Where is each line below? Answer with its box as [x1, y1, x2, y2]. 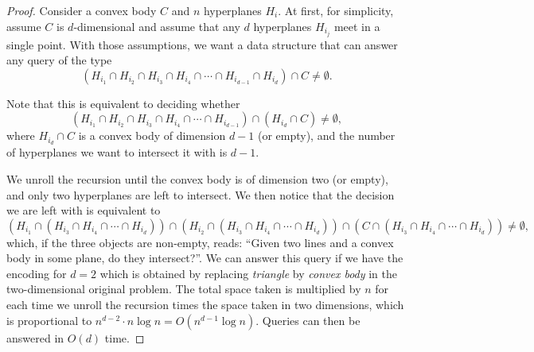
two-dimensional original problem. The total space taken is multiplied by [6, 280, 361, 297]
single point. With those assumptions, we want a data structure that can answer [6, 36, 398, 52]
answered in [6, 329, 64, 346]
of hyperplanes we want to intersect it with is [6, 144, 228, 161]
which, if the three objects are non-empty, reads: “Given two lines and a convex [6, 234, 394, 250]
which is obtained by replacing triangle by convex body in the [99, 265, 398, 281]
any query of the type [6, 52, 112, 68]
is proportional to [6, 311, 92, 328]
